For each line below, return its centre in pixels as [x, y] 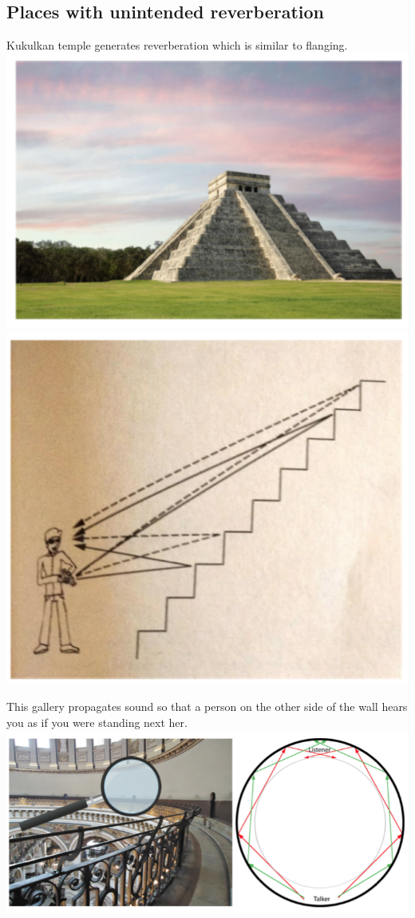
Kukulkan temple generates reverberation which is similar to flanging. [177, 45]
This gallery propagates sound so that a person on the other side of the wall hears [207, 706]
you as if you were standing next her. [97, 722]
